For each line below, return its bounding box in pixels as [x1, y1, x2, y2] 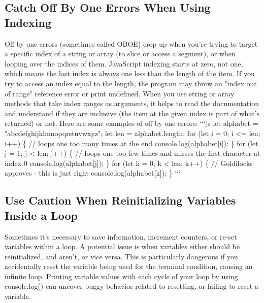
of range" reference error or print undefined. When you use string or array [5, 88, 235, 98]
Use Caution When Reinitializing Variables [5, 192, 236, 208]
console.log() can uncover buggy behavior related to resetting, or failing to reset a [5, 281, 258, 291]
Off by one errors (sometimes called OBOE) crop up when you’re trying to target [5, 38, 258, 49]
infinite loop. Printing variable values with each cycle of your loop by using [5, 271, 238, 281]
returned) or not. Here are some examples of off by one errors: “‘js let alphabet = [5, 118, 258, 128]
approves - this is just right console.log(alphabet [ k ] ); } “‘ [5, 167, 181, 178]
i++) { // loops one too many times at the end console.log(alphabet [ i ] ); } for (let [5, 138, 258, 148]
